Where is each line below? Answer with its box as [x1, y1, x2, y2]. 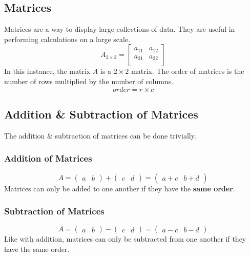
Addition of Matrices [4, 152, 92, 165]
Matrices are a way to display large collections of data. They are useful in [4, 24, 235, 34]
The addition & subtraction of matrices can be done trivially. [4, 130, 196, 141]
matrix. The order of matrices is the [131, 66, 244, 76]
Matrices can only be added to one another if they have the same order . [4, 183, 235, 193]
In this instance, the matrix [4, 66, 91, 76]
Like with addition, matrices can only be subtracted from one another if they [4, 233, 246, 244]
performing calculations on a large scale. [4, 33, 131, 44]
